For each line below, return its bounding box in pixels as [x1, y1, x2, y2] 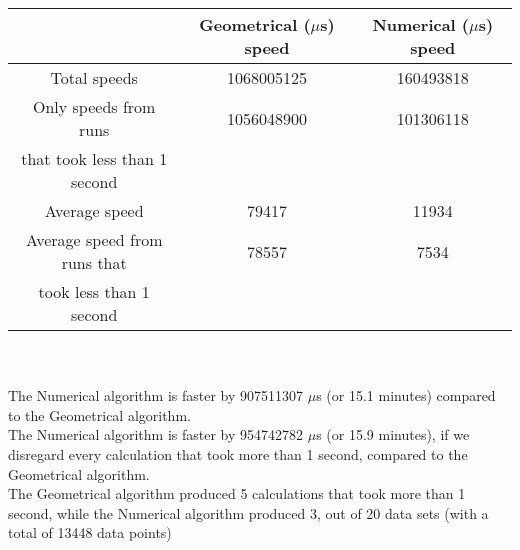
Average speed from [25, 228, 163, 251]
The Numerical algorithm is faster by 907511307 [8, 385, 304, 406]
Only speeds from [32, 95, 156, 118]
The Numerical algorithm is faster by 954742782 [8, 424, 304, 445]
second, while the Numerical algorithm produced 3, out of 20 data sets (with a [8, 502, 489, 523]
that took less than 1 [21, 147, 168, 170]
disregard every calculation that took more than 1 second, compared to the [8, 443, 468, 464]
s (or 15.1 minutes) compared [316, 385, 496, 406]
